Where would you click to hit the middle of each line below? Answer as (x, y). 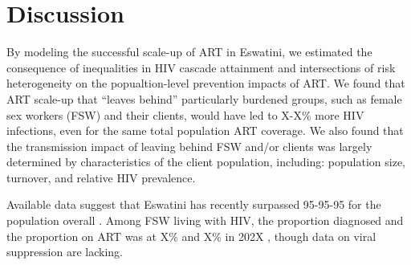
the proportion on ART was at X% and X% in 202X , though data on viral (191, 236)
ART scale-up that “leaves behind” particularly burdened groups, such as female (204, 98)
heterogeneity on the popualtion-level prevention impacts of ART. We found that (206, 83)
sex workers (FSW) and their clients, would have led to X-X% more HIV (185, 114)
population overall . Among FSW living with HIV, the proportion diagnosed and (205, 220)
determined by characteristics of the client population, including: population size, (206, 162)
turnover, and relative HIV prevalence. (101, 177)
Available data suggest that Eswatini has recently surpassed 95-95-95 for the (194, 204)
